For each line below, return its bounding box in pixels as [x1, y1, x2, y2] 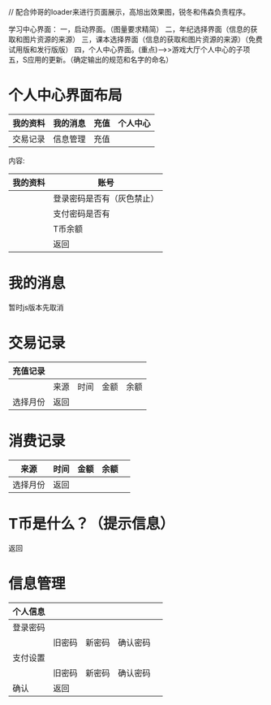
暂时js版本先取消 [8, 302, 64, 312]
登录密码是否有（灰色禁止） [53, 192, 160, 204]
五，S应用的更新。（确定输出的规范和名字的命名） [8, 55, 173, 64]
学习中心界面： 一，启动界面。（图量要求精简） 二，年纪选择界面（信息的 [8, 24, 251, 34]
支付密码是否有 [53, 208, 111, 219]
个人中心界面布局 [8, 86, 123, 105]
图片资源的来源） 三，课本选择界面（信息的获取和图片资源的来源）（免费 [22, 35, 263, 44]
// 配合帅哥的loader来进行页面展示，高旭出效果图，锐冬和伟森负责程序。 [8, 7, 250, 16]
